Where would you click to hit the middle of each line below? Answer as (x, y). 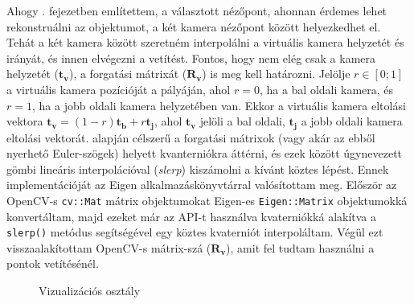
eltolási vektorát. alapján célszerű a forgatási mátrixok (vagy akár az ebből (191, 137)
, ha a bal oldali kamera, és (326, 89)
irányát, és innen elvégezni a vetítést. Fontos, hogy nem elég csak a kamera (191, 58)
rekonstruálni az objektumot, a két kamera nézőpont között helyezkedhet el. (194, 26)
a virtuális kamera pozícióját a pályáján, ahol (119, 89)
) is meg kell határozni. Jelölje (276, 74)
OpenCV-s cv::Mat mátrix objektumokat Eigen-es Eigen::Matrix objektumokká (207, 200)
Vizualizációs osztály (90, 291)
